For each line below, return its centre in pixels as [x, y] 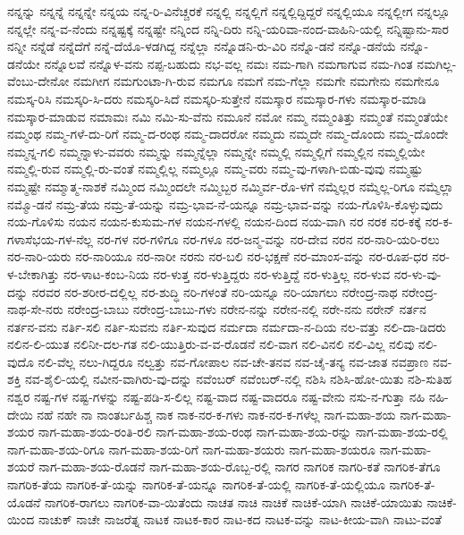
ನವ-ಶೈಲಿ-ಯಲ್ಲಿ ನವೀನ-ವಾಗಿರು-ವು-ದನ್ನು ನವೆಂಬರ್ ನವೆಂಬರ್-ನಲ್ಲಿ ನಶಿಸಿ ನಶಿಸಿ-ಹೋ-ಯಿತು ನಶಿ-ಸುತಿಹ [239, 379]
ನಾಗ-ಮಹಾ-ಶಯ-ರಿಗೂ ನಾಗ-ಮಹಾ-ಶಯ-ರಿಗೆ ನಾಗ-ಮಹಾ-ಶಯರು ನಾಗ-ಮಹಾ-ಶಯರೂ [191, 449]
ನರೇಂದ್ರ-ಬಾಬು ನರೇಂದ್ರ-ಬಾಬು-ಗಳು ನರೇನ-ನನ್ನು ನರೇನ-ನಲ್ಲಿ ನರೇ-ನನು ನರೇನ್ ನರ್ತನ [247, 309]
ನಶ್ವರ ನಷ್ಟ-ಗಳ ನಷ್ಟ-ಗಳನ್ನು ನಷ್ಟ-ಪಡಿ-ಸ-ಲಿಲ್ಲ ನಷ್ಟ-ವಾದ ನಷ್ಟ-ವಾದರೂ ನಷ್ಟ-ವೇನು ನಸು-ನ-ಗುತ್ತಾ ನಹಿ [216, 397]
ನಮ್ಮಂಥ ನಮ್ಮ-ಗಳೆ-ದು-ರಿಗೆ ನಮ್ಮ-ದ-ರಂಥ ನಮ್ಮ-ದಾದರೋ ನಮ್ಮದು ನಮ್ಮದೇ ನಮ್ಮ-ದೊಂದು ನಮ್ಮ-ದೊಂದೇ [228, 134]
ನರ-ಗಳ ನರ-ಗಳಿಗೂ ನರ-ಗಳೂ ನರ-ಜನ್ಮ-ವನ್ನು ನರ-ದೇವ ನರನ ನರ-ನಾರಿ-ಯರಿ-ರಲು [268, 238]
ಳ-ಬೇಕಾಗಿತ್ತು [34, 273]
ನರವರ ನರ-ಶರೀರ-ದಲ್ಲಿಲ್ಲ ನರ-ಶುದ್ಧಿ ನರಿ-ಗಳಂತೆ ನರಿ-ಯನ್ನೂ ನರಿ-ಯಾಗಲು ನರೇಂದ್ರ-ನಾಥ [215, 291]
